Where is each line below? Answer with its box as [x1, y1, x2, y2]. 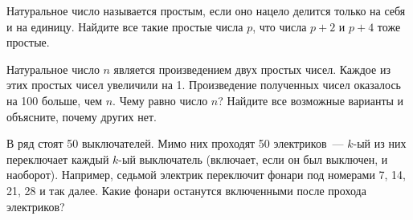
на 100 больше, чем [6, 92, 103, 108]
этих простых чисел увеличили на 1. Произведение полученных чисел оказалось [6, 76, 401, 93]
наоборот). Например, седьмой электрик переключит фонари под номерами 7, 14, [6, 166, 406, 183]
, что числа [252, 18, 307, 35]
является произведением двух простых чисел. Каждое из [113, 60, 391, 77]
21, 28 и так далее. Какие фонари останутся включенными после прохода [6, 181, 366, 198]
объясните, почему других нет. [6, 108, 157, 124]
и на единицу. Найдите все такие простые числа [6, 18, 243, 35]
